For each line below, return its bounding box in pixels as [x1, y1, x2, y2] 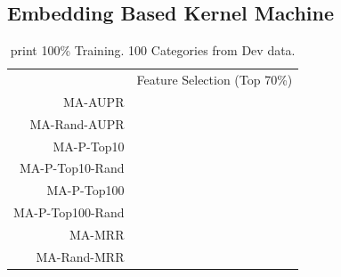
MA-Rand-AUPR [29, 114, 125, 133]
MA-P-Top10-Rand [20, 159, 125, 177]
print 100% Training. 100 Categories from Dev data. [10, 41, 296, 60]
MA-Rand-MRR [36, 247, 125, 265]
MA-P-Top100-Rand [13, 203, 125, 222]
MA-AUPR [63, 92, 125, 110]
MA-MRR [69, 224, 125, 243]
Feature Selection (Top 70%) [136, 70, 293, 89]
